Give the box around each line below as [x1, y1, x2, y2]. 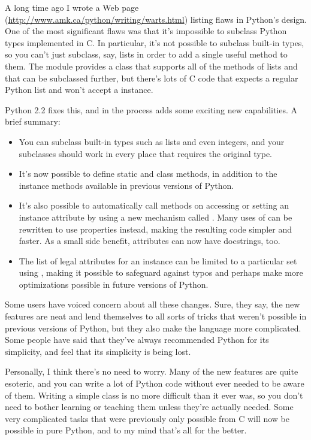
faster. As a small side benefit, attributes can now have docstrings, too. [19, 234, 280, 247]
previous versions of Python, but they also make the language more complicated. [5, 321, 301, 334]
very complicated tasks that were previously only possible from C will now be [5, 412, 289, 424]
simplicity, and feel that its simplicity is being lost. [5, 345, 191, 357]
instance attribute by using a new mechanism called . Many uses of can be [19, 210, 292, 223]
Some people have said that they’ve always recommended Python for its [5, 333, 269, 346]
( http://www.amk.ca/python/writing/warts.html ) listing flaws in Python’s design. [5, 13, 307, 25]
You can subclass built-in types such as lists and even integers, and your [19, 135, 285, 147]
